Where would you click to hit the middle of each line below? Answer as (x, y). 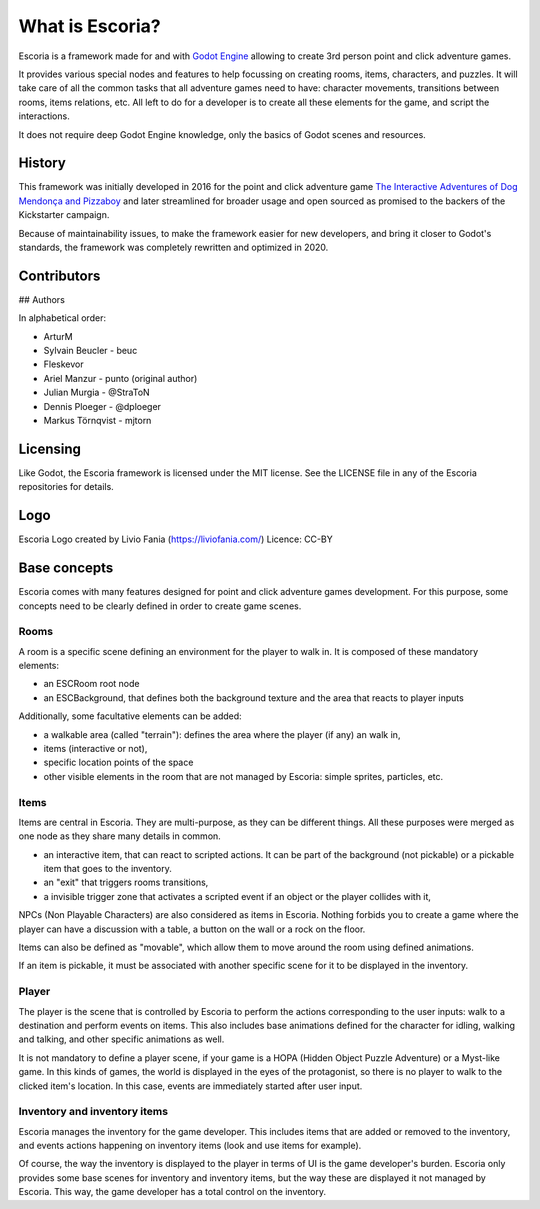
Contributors (59, 275)
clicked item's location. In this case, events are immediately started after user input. (190, 1086)
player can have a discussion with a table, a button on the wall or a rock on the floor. (192, 929)
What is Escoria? (89, 26)
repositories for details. (66, 487)
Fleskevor (63, 364)
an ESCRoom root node (91, 684)
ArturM (58, 336)
